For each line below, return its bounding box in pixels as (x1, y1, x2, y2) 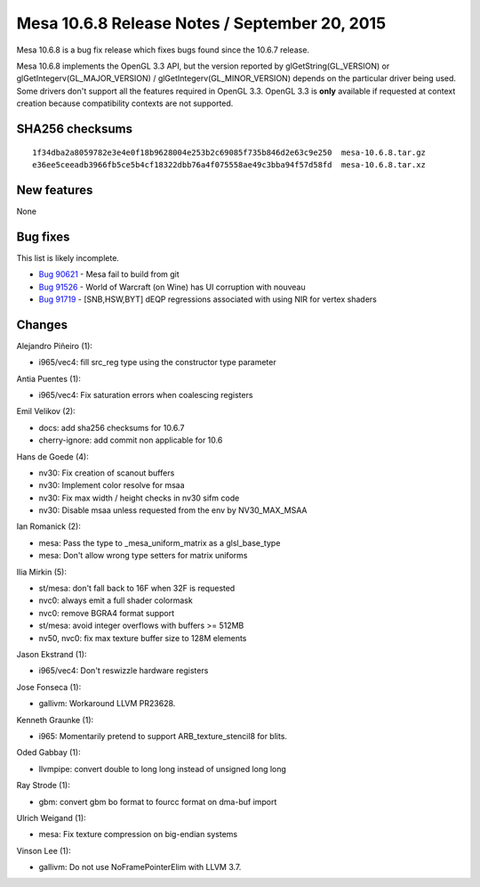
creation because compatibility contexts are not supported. (16, 98, 234, 109)
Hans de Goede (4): (16, 451, 89, 462)
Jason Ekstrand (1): (16, 649, 87, 659)
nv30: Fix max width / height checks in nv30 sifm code (38, 492, 240, 503)
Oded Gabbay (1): (16, 747, 81, 758)
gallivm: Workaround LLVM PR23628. (38, 698, 176, 709)
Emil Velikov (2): (16, 406, 76, 417)
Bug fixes (16, 229, 70, 244)
